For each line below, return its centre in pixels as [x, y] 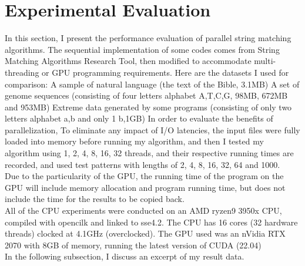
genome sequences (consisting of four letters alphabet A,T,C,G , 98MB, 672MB [146, 95]
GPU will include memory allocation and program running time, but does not [145, 187]
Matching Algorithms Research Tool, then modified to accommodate [128, 61]
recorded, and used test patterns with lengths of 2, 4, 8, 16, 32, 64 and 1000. [143, 164]
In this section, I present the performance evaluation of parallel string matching [148, 38]
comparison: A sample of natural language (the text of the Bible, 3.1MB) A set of [152, 84]
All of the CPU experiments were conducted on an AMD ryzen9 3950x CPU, [143, 211]
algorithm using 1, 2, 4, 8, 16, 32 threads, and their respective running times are [149, 153]
